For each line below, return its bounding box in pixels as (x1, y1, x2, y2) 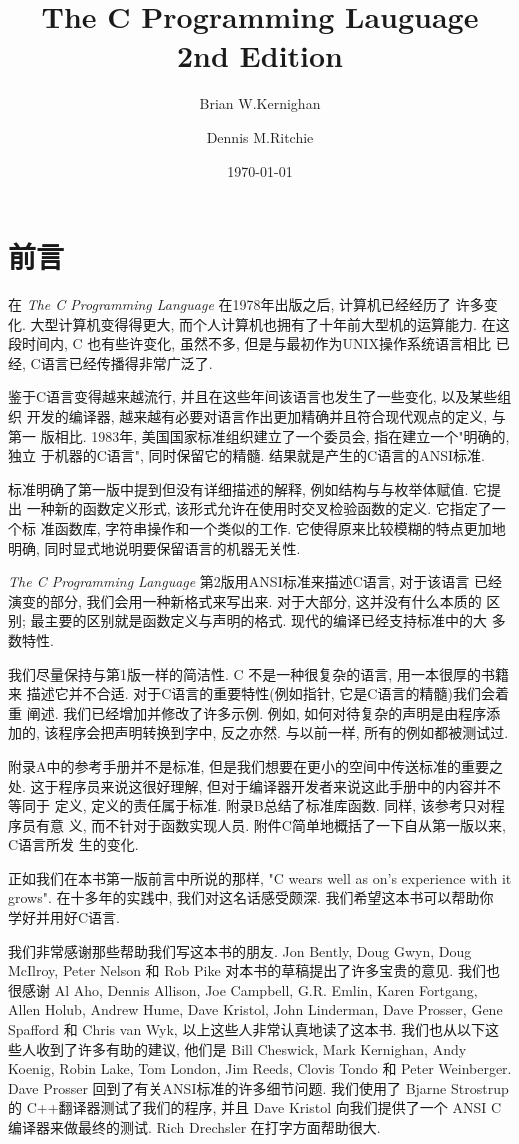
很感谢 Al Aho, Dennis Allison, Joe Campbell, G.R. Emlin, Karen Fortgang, (8, 979, 478, 1000)
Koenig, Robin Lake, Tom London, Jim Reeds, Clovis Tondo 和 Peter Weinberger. (8, 1058, 512, 1079)
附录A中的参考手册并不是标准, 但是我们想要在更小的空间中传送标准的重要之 (8, 755, 504, 776)
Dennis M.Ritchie (206, 126, 314, 147)
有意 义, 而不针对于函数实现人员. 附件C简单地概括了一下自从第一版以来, (35, 814, 506, 835)
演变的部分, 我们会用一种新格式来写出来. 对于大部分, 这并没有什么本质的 (8, 590, 482, 611)
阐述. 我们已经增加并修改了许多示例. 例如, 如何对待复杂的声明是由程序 (26, 702, 487, 723)
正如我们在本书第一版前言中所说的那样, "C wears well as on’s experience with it (8, 867, 512, 888)
